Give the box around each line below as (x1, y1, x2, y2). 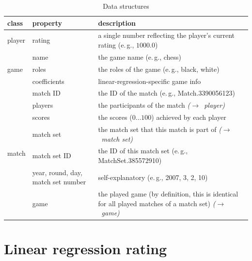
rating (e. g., (98, 40, 134, 50)
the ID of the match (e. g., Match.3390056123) (98, 88, 235, 98)
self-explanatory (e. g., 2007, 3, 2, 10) (98, 172, 208, 182)
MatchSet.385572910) (98, 155, 162, 165)
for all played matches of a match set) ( (98, 198, 216, 208)
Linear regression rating (4, 238, 167, 258)
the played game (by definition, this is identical (98, 189, 238, 199)
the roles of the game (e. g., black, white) (98, 64, 220, 74)
